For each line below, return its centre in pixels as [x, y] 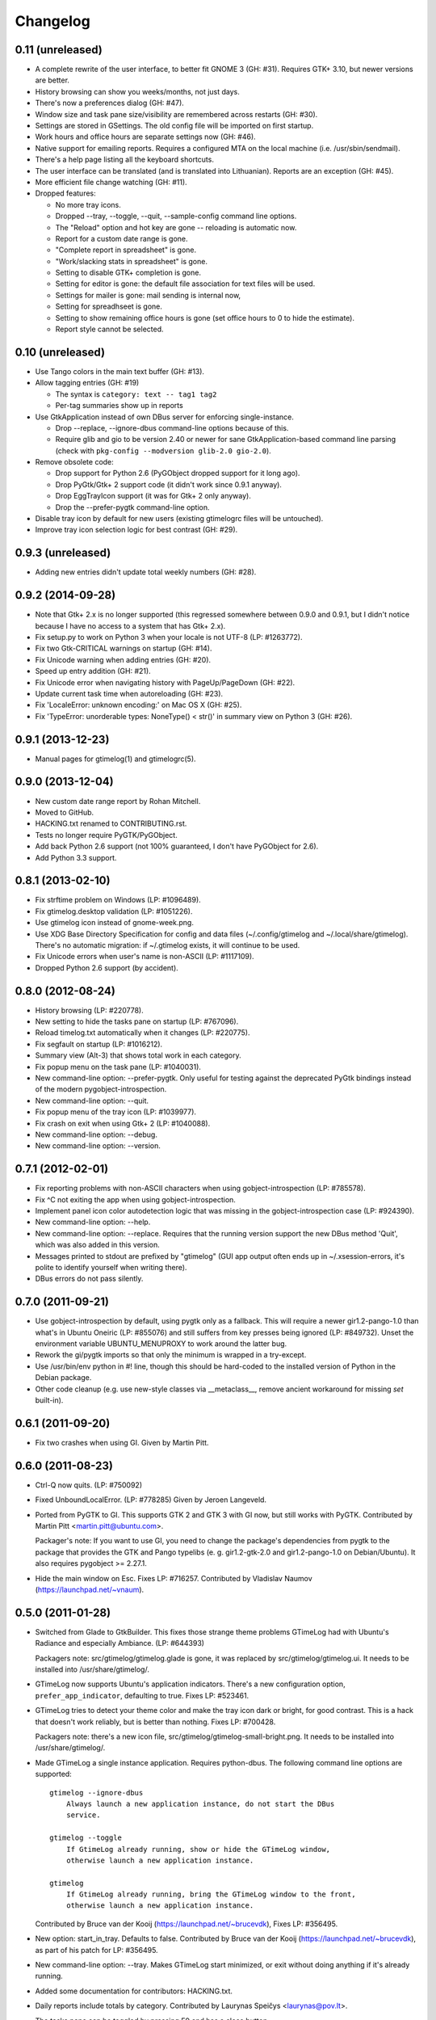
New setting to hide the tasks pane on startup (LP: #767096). [137, 1021]
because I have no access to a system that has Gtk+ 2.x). [130, 625]
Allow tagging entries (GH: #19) [87, 383]
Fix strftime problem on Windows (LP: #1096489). [118, 900]
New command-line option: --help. [93, 1222]
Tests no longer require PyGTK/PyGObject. [106, 835]
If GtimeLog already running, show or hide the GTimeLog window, [198, 1849]
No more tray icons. [88, 204]
